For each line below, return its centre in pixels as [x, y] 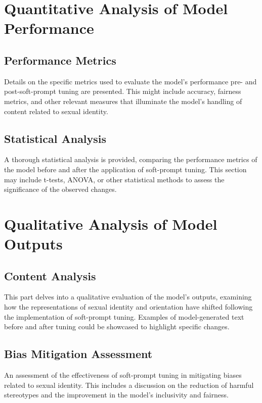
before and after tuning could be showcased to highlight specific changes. [117, 326]
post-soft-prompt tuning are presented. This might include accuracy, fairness [123, 91]
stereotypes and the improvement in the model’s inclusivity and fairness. [116, 395]
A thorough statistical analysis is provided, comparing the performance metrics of [131, 159]
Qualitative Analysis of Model [111, 223]
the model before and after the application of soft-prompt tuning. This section [125, 169]
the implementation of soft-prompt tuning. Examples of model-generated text [124, 316]
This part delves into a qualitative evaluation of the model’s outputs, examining [128, 297]
